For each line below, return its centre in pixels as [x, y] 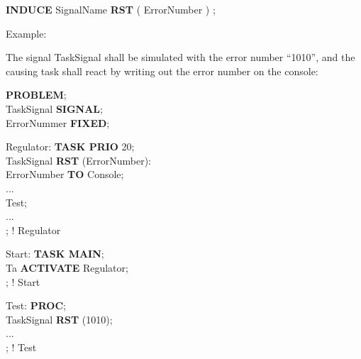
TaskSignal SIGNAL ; [54, 108]
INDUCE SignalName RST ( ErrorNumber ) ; [111, 9]
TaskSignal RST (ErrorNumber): [78, 160]
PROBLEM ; [36, 95]
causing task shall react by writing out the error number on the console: [162, 71]
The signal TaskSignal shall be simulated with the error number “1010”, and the [180, 57]
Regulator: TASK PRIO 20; [70, 147]
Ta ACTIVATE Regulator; [67, 267]
